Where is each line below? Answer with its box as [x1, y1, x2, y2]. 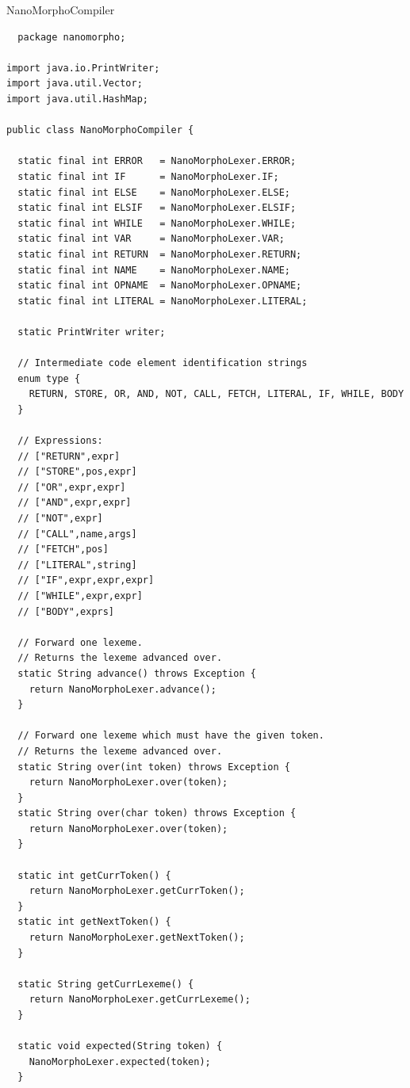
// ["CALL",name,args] [17, 528, 137, 540]
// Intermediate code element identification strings [17, 357, 308, 369]
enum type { [17, 372, 81, 384]
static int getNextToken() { [17, 916, 171, 928]
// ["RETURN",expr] [17, 450, 121, 462]
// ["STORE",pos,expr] [17, 466, 137, 478]
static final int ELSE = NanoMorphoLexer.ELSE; [17, 186, 290, 198]
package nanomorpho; [17, 31, 126, 43]
